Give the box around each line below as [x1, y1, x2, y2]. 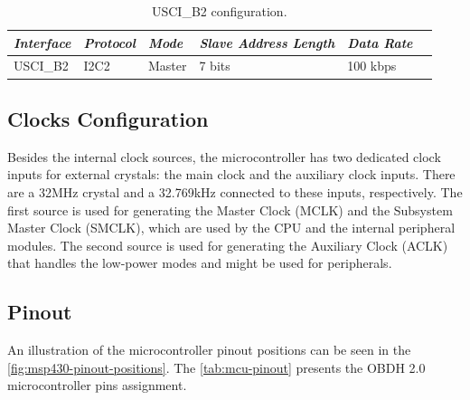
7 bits [199, 56, 230, 75]
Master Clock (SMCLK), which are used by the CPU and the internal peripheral [7, 218, 456, 237]
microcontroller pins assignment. [7, 376, 187, 395]
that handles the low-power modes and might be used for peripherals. [7, 253, 392, 272]
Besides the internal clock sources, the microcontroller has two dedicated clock [7, 147, 441, 166]
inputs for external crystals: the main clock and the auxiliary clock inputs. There [7, 165, 456, 184]
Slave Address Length [199, 33, 335, 52]
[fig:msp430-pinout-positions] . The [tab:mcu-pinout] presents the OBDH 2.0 [7, 357, 426, 376]
